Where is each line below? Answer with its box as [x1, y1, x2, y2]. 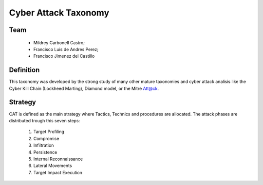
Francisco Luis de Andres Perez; [33, 46, 98, 52]
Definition [9, 66, 40, 74]
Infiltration [33, 142, 54, 148]
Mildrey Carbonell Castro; [33, 39, 85, 46]
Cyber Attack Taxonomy [9, 7, 110, 18]
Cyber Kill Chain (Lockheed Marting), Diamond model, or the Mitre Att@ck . [9, 85, 159, 91]
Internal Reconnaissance [33, 156, 83, 162]
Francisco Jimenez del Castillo [33, 53, 95, 59]
